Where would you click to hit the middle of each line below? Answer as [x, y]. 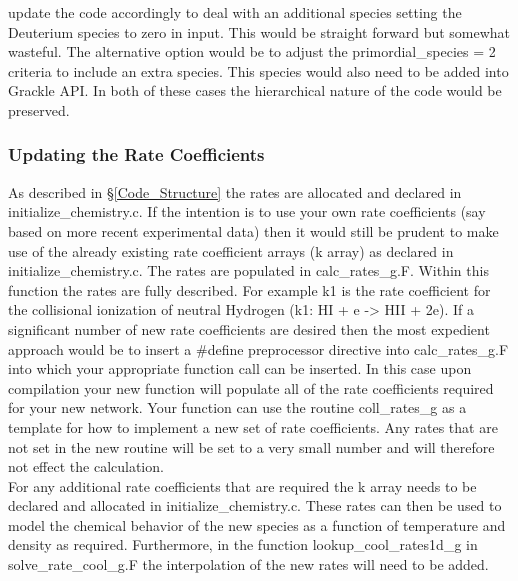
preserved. [39, 109]
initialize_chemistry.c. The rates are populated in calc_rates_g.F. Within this [248, 270]
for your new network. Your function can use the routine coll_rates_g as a [237, 407]
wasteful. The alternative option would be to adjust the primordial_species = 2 [252, 51]
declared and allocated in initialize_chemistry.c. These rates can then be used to [255, 505]
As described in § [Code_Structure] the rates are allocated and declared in [235, 191]
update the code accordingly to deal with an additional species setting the [235, 12]
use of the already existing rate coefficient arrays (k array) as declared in [231, 250]
